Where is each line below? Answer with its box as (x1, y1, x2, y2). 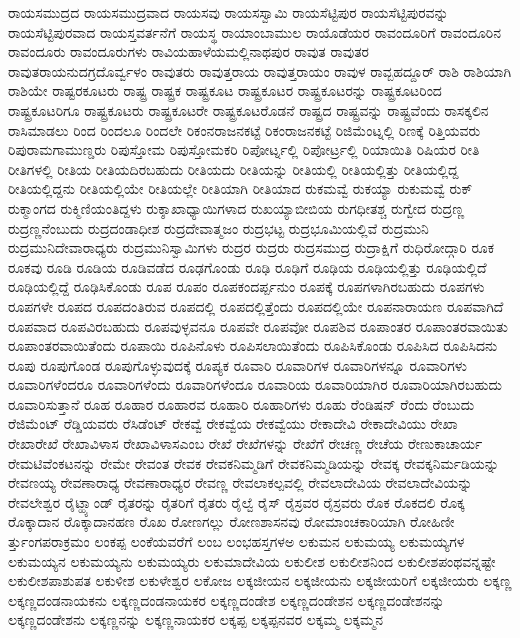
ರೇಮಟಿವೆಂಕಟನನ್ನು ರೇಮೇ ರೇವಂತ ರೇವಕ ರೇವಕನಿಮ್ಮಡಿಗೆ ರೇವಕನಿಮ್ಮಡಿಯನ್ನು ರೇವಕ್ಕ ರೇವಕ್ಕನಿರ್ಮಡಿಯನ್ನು (8, 452, 499, 473)
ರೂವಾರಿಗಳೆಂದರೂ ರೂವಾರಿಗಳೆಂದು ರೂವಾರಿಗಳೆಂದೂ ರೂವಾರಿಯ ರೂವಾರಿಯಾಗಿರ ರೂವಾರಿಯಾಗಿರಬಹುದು (8, 374, 503, 395)
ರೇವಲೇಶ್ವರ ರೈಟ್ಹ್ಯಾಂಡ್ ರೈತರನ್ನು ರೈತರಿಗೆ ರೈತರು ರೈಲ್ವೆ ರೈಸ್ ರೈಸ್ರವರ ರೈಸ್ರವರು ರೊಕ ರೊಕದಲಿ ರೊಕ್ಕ (8, 491, 465, 512)
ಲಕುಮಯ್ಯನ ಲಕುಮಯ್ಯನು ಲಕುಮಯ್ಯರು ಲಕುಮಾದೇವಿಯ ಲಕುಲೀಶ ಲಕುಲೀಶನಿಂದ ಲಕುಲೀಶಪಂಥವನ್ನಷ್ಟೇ (8, 550, 496, 571)
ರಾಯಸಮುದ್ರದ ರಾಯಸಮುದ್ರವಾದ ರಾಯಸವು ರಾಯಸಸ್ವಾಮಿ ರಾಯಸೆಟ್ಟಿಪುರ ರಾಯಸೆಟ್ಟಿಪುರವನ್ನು (8, 2, 449, 22)
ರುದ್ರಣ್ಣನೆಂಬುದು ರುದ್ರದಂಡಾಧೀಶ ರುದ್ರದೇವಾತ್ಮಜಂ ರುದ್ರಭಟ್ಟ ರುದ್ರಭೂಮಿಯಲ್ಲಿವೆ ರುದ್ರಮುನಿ (8, 217, 429, 238)
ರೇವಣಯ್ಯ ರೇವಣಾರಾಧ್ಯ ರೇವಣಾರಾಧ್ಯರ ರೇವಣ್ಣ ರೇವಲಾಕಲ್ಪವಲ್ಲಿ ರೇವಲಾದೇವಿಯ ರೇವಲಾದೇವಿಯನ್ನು (8, 472, 473, 493)
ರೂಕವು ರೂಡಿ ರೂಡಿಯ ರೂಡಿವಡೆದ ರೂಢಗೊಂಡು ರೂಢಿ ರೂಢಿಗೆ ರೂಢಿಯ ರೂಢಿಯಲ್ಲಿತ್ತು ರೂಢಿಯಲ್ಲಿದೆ (8, 256, 487, 277)
